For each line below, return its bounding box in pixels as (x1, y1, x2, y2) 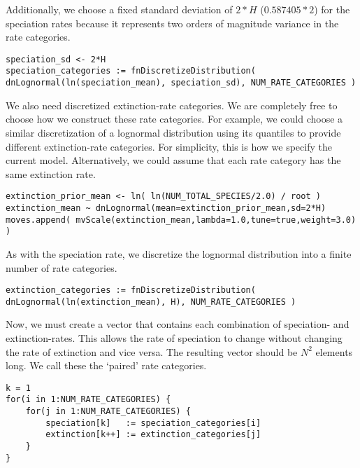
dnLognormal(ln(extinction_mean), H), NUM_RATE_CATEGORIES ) (6, 296, 296, 307)
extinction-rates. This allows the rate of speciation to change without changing (6, 331, 343, 345)
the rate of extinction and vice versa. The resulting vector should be (6, 344, 298, 359)
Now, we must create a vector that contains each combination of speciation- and (6, 317, 350, 331)
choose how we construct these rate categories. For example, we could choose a (6, 111, 343, 126)
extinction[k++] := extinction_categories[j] (45, 429, 261, 440)
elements (315, 344, 353, 359)
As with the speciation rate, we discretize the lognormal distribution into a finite (6, 246, 352, 261)
